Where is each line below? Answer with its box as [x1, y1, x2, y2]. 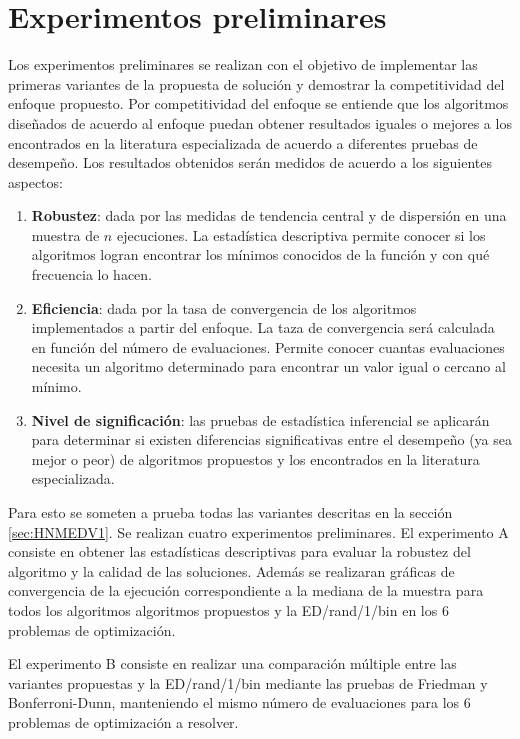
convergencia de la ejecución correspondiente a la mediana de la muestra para [8, 580, 484, 601]
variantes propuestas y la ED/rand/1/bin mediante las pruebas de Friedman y [8, 672, 488, 693]
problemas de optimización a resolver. [8, 711, 239, 732]
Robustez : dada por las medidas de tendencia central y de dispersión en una [31, 205, 507, 226]
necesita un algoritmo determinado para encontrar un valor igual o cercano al [31, 356, 506, 377]
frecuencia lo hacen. [31, 264, 153, 285]
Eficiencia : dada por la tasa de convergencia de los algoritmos [31, 297, 417, 318]
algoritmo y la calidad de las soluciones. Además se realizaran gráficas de [8, 560, 455, 581]
